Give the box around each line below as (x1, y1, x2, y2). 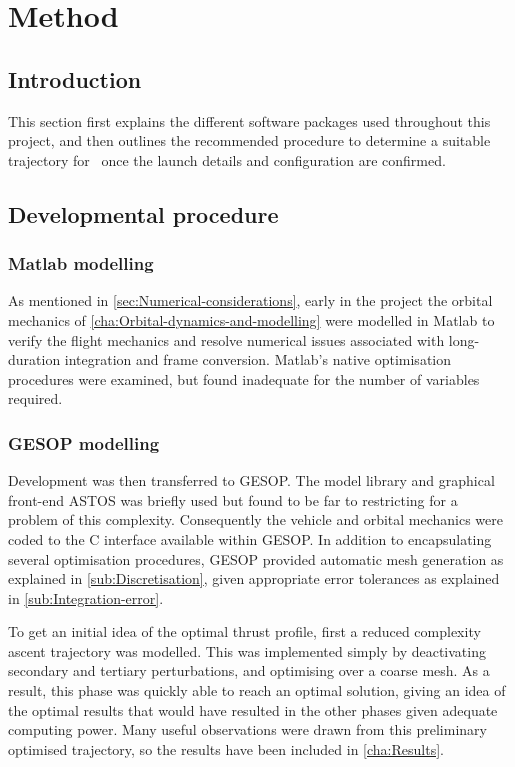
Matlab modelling (8, 251, 154, 276)
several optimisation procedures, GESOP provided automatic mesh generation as (8, 548, 504, 569)
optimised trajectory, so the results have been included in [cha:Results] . (8, 738, 444, 759)
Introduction (8, 63, 142, 94)
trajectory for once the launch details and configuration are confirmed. (8, 149, 446, 170)
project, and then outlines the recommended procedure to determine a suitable (8, 130, 491, 151)
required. (8, 388, 63, 409)
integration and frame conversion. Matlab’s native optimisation (64, 349, 452, 370)
